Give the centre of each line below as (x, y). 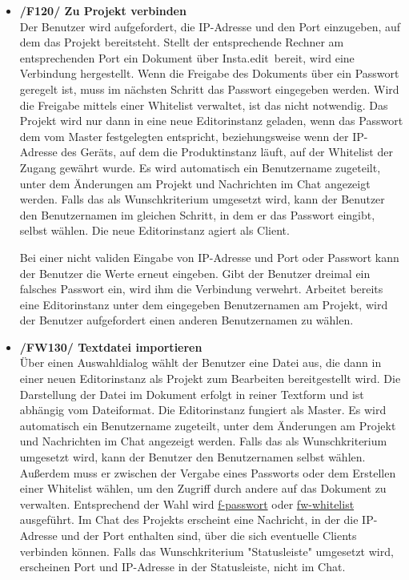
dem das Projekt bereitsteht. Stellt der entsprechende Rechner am (182, 42)
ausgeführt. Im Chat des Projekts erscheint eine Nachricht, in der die (189, 520)
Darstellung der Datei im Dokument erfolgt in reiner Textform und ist (192, 394)
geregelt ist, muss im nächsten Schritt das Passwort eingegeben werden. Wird (209, 89)
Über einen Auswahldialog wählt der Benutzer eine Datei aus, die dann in (200, 362)
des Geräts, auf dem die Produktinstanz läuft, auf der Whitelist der (227, 152)
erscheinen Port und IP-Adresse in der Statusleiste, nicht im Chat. (182, 567)
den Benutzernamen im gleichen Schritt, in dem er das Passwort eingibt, (197, 214)
